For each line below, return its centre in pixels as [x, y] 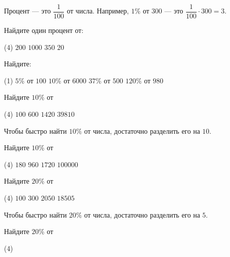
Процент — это [27, 11]
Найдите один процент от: [44, 30]
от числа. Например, [98, 11]
